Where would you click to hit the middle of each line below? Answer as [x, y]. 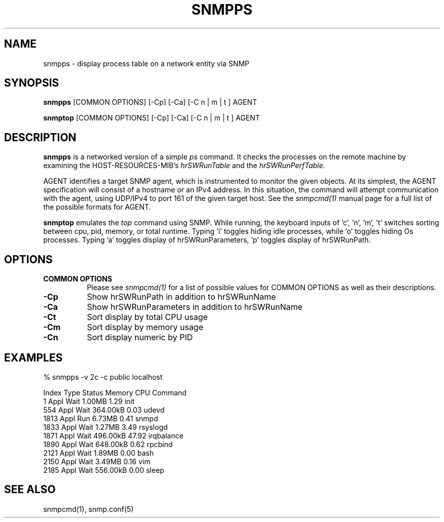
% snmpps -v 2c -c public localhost [103, 377]
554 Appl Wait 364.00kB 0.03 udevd [104, 410]
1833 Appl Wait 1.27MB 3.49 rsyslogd [105, 427]
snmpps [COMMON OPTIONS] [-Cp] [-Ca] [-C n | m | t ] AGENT [150, 102]
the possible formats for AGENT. [97, 207]
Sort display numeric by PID [140, 337]
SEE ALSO [30, 490]
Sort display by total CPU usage [147, 317]
